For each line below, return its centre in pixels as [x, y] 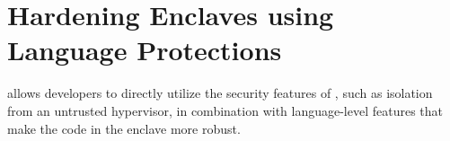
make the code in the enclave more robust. [124, 128]
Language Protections [145, 50]
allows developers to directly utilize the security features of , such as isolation [220, 93]
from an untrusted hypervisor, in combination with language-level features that [225, 110]
